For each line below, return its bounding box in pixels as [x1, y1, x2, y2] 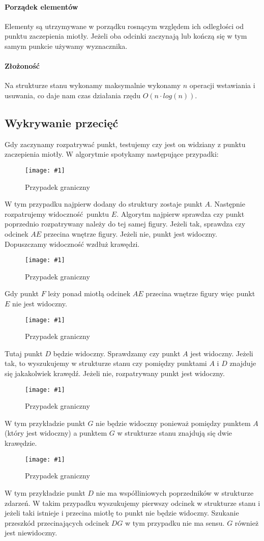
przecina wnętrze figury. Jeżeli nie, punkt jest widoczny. [43, 228, 217, 239]
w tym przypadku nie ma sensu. [125, 517, 225, 528]
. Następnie [210, 198, 245, 209]
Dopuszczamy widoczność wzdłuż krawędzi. [5, 238, 140, 249]
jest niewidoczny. [5, 527, 57, 538]
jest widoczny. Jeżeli [190, 348, 253, 358]
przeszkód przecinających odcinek [5, 517, 109, 528]
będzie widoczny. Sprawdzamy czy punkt [53, 348, 181, 358]
